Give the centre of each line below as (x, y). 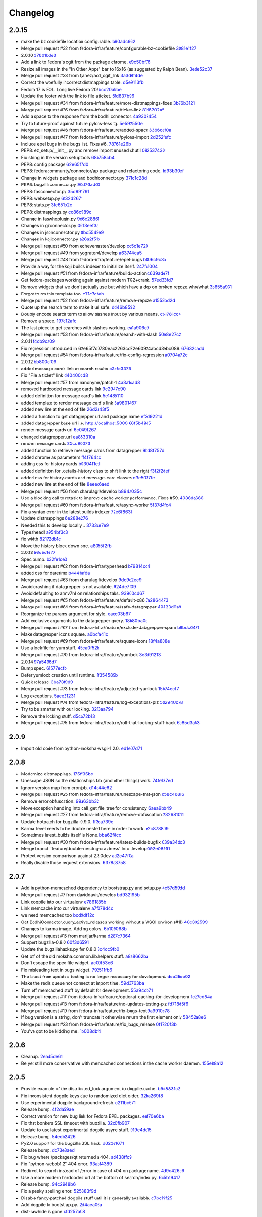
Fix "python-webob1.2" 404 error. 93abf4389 (66, 1164)
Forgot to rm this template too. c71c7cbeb (63, 294)
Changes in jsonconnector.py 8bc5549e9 (63, 232)
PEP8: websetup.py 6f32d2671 (52, 198)
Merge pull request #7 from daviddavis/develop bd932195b (81, 895)
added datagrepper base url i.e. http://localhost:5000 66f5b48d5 (86, 423)
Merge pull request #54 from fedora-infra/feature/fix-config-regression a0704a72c (104, 355)
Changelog (32, 13)
